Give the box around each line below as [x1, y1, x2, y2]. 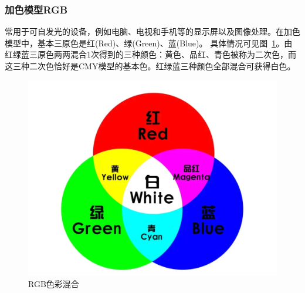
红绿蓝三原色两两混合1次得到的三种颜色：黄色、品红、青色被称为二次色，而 [5, 48, 296, 60]
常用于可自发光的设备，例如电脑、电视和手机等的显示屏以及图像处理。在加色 [5, 25, 300, 38]
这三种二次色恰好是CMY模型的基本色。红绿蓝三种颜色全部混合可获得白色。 [5, 60, 296, 72]
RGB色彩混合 [28, 277, 79, 289]
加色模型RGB [5, 2, 68, 16]
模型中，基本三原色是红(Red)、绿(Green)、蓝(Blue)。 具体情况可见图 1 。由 [5, 36, 293, 49]
